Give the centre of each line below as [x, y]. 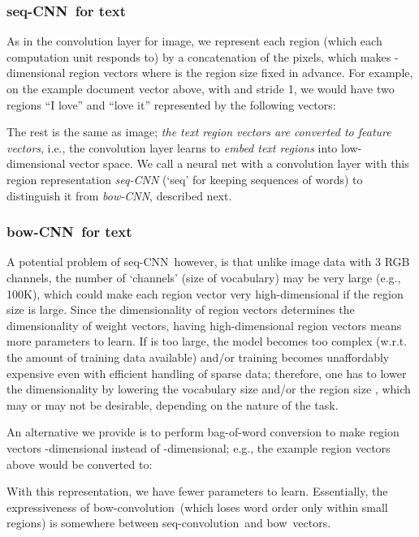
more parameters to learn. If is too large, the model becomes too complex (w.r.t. [207, 341]
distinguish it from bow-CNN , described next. [119, 195]
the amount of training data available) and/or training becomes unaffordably [198, 357]
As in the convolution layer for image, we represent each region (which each [194, 41]
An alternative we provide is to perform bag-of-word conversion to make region [203, 432]
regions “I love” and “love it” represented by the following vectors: [171, 104]
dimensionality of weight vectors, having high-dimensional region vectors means [204, 325]
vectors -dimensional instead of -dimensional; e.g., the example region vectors [199, 447]
